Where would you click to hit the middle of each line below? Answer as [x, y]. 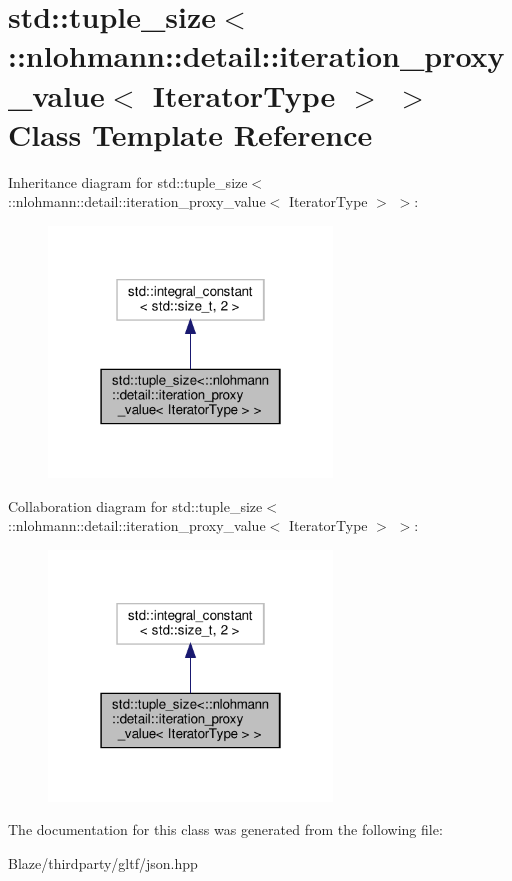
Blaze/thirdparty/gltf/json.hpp [103, 862]
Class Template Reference [190, 133]
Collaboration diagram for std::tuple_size [135, 505]
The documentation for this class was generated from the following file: [225, 829]
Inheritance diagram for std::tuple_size [128, 181]
